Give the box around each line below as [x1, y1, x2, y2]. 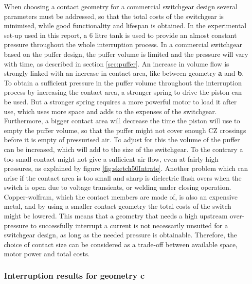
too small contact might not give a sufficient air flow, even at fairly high [4, 153, 218, 164]
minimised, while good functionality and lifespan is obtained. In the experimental [4, 20, 247, 31]
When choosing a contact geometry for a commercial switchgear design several [4, 1, 237, 11]
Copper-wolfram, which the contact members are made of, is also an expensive [4, 191, 238, 201]
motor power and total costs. [4, 249, 90, 259]
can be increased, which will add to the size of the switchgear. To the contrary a [4, 144, 243, 154]
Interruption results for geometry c [4, 269, 145, 281]
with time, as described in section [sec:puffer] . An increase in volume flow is [4, 58, 229, 68]
